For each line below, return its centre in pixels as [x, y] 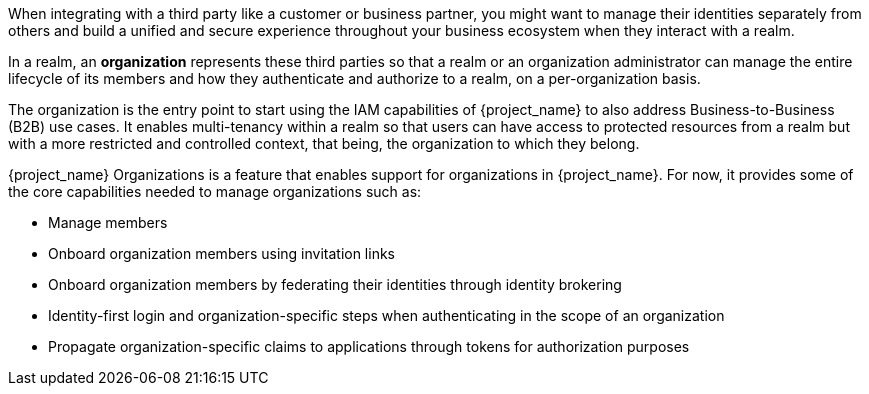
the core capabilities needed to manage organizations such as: [215, 191]
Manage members [108, 222]
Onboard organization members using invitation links [221, 253]
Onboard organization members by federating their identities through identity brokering [335, 284]
